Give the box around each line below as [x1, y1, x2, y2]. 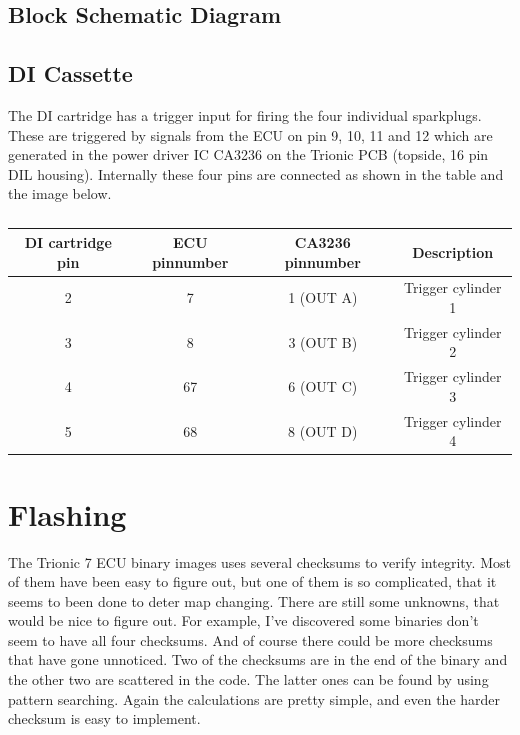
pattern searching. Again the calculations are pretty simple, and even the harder [8, 688, 501, 709]
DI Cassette [8, 58, 133, 89]
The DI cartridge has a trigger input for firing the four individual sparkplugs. [8, 104, 482, 125]
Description [412, 241, 494, 262]
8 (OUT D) [288, 420, 358, 441]
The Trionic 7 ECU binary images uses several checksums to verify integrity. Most [8, 551, 511, 572]
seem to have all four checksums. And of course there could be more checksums [8, 629, 493, 650]
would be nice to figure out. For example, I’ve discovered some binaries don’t [8, 610, 479, 631]
